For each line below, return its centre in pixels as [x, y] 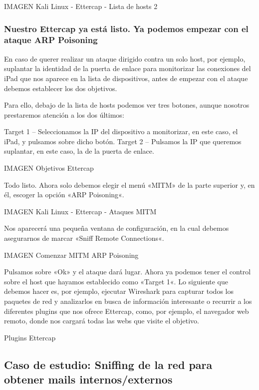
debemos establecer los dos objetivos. [61, 88]
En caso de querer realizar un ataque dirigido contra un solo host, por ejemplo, [125, 58]
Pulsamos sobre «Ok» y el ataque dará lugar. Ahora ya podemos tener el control [128, 272]
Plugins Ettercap [30, 337]
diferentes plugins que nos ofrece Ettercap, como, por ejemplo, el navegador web [127, 311]
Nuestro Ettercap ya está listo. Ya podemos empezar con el [126, 28]
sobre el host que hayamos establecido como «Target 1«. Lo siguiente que [116, 281]
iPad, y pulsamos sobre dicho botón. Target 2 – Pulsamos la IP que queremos [123, 141]
